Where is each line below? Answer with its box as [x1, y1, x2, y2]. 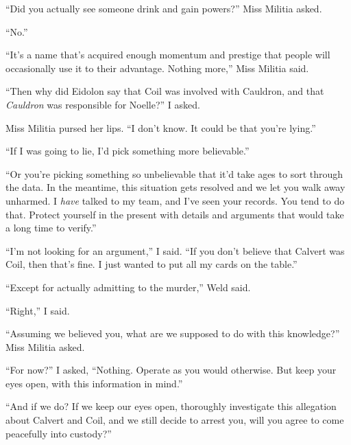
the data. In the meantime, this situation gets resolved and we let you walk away [5, 180, 346, 194]
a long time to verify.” [5, 220, 97, 235]
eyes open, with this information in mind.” [5, 376, 183, 390]
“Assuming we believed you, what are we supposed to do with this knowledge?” [5, 326, 340, 341]
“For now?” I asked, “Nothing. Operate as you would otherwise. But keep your [5, 363, 337, 377]
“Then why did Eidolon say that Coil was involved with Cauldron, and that [5, 84, 324, 98]
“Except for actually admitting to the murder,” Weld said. [5, 279, 251, 294]
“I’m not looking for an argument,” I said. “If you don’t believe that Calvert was [5, 243, 345, 258]
